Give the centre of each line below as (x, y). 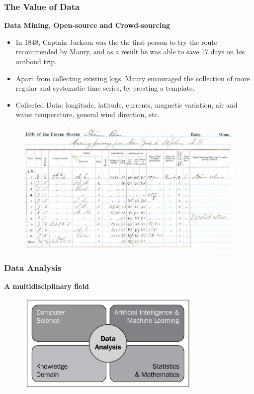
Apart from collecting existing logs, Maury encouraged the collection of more (133, 78)
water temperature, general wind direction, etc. (87, 114)
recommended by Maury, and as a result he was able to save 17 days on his (130, 52)
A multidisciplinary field (46, 286)
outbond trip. (36, 61)
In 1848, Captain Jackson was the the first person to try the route (116, 42)
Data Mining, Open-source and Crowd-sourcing (87, 25)
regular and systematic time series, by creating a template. (105, 88)
